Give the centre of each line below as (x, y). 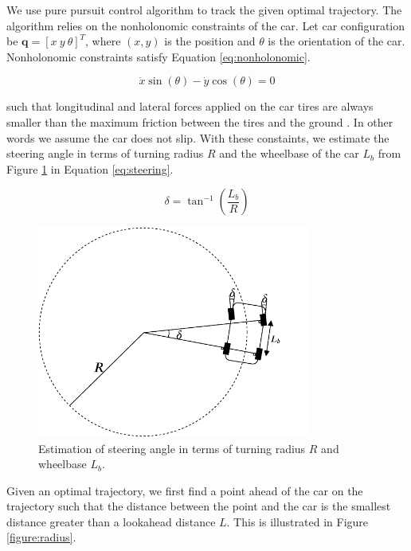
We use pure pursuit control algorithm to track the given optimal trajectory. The (204, 10)
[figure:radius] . (41, 537)
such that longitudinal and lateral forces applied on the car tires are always (190, 106)
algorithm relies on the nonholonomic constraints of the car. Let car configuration (206, 25)
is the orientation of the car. (337, 41)
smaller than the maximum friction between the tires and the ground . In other (200, 121)
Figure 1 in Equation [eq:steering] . (90, 168)
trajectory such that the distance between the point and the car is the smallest (199, 506)
